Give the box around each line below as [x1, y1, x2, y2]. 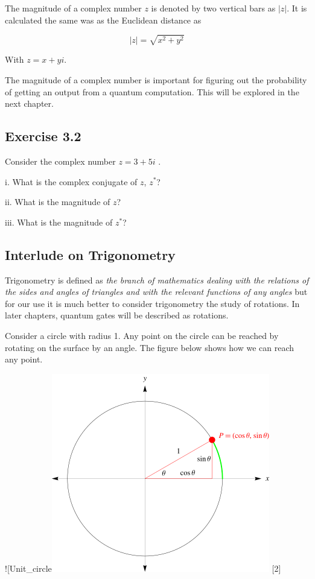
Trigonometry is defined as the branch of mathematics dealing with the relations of [5, 273, 309, 286]
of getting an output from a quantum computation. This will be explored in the [5, 85, 299, 98]
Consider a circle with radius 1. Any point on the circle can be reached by [5, 329, 279, 341]
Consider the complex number [5, 154, 116, 167]
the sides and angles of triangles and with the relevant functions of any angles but [5, 285, 308, 298]
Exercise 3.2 [5, 127, 81, 145]
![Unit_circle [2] [5, 562, 281, 574]
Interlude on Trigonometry [5, 245, 176, 264]
